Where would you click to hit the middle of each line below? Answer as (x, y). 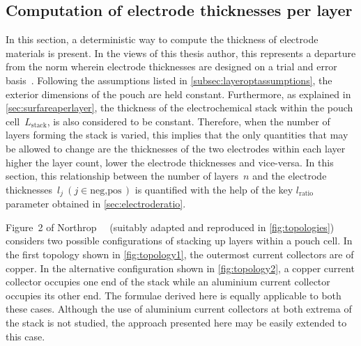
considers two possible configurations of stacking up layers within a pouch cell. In (179, 241)
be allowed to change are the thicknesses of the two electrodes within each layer (176, 148)
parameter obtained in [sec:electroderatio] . (96, 204)
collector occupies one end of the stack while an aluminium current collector (168, 282)
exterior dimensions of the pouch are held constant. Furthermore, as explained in (178, 94)
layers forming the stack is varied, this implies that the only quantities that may (177, 135)
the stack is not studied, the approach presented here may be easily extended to (176, 322)
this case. (25, 336)
